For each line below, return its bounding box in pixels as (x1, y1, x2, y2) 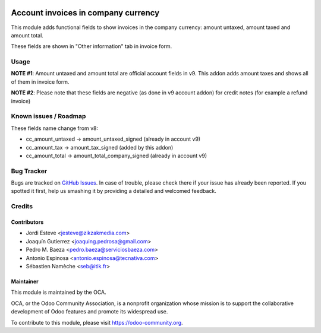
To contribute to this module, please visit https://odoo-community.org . (11, 319, 184, 326)
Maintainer (11, 278, 39, 285)
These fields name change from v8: (11, 125, 98, 132)
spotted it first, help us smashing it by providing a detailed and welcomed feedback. (11, 188, 216, 195)
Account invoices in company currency (11, 8, 160, 18)
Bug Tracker (11, 167, 48, 175)
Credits (11, 202, 33, 211)
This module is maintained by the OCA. (11, 288, 106, 296)
